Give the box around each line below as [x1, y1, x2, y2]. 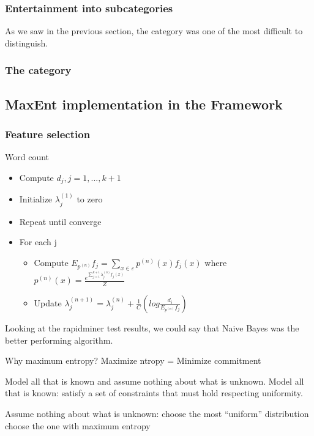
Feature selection [5, 126, 91, 141]
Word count [5, 150, 50, 163]
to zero [77, 193, 103, 205]
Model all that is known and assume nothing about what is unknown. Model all [5, 374, 304, 387]
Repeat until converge [19, 215, 102, 227]
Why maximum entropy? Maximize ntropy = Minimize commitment [5, 354, 261, 367]
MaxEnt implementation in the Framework [5, 94, 283, 113]
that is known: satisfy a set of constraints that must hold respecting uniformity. [5, 386, 303, 399]
